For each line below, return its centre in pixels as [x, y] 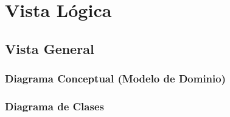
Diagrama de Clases [54, 106]
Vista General [50, 48]
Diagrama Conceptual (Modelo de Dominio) [115, 79]
